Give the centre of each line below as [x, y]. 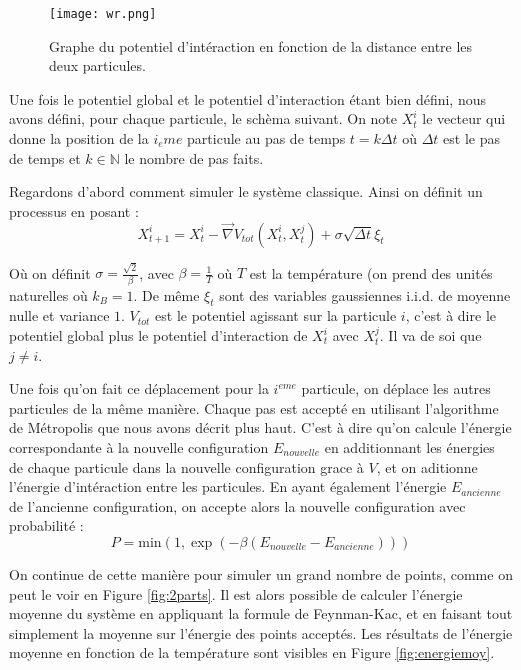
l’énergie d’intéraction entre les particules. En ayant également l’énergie [228, 486]
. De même [166, 294]
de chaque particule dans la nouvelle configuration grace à [186, 466]
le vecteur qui [464, 118]
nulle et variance [59, 315]
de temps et [45, 157]
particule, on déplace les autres [396, 388]
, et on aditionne [427, 466]
